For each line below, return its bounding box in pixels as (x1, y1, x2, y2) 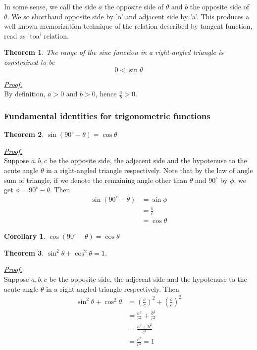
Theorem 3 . (4, 247, 44, 258)
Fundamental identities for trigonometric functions (4, 109, 210, 122)
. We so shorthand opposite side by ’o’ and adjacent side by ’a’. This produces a (7, 11, 250, 21)
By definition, (4, 88, 46, 99)
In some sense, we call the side (4, 1, 97, 11)
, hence (95, 88, 117, 99)
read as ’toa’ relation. (4, 30, 69, 41)
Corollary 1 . (4, 231, 46, 241)
